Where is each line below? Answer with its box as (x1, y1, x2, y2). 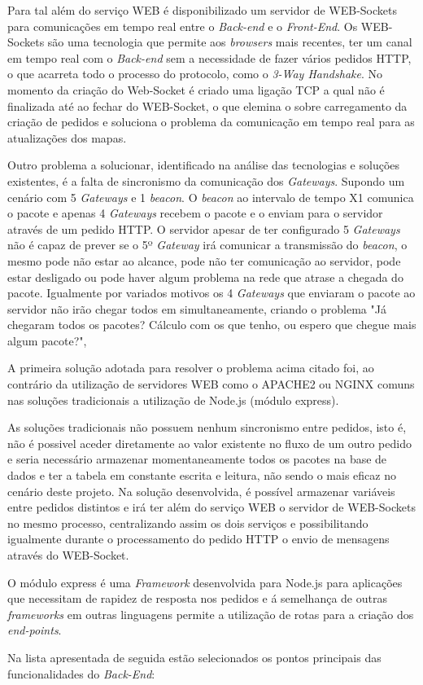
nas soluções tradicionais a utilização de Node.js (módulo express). (7, 391, 339, 408)
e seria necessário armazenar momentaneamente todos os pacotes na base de (7, 450, 387, 468)
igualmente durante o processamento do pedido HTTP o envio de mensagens (7, 530, 390, 547)
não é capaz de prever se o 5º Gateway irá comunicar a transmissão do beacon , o (7, 236, 408, 253)
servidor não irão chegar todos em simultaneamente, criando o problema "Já (7, 300, 386, 317)
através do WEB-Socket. (7, 547, 129, 563)
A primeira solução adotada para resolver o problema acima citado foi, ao (7, 359, 374, 376)
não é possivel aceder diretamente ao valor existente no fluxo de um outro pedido (7, 434, 412, 451)
